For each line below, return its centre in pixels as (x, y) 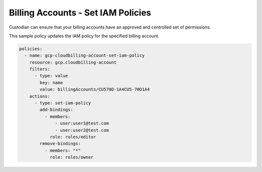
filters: (40, 69)
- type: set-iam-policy (63, 103)
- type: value (51, 76)
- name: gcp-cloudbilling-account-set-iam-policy (85, 55)
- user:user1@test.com (82, 123)
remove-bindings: (60, 144)
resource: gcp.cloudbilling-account (73, 62)
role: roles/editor (73, 137)
